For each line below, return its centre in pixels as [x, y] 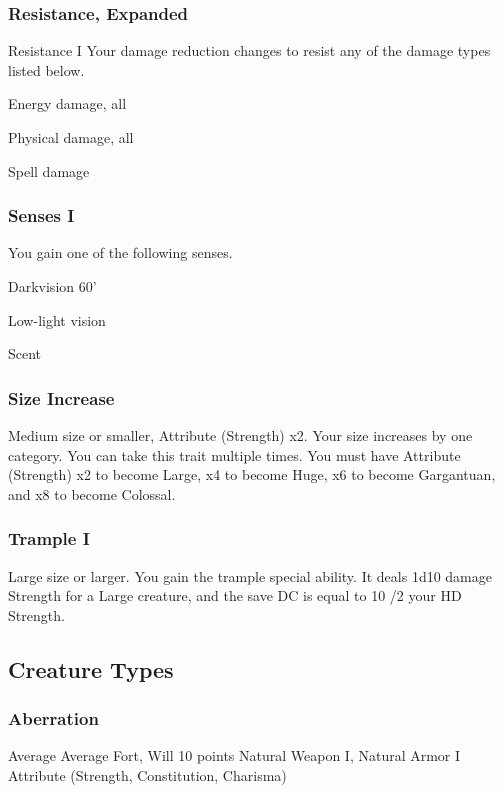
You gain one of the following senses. [120, 252]
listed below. [46, 69]
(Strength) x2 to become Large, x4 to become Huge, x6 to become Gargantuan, [252, 474]
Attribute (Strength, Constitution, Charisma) [147, 774]
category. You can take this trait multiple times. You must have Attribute [234, 454]
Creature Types [91, 668]
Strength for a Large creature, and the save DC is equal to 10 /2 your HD [235, 595]
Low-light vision [57, 319]
